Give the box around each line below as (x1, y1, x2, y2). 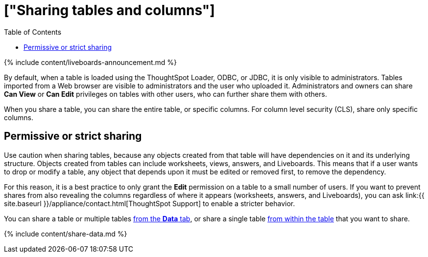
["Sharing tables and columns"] (4, 2, 215, 19)
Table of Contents (4, 27, 62, 36)
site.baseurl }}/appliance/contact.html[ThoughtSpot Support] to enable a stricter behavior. (4, 199, 295, 208)
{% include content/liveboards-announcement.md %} (4, 58, 177, 66)
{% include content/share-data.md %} (4, 229, 127, 238)
